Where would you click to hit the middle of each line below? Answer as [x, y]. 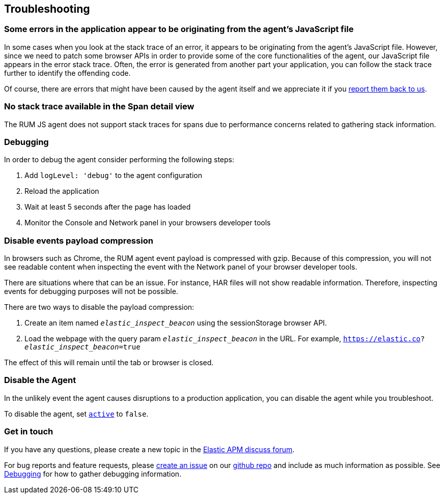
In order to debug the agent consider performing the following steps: [119, 160]
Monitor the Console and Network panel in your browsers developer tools [148, 223]
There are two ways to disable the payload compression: [99, 307]
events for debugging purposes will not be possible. [91, 291]
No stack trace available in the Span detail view [99, 107]
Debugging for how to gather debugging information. [93, 474]
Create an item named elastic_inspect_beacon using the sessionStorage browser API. [176, 323]
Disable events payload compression [79, 240]
